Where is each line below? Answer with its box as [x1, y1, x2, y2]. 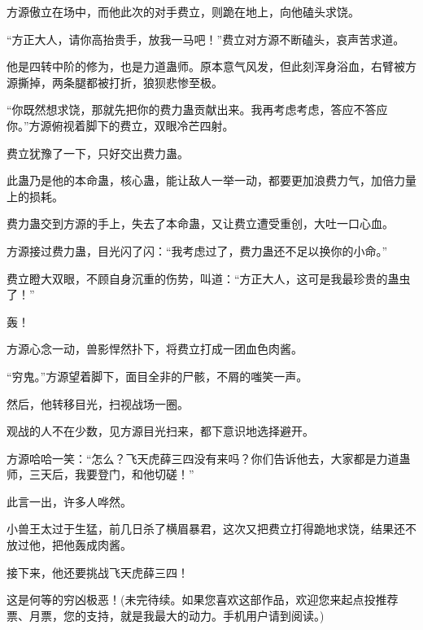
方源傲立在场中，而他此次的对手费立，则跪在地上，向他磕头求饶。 [7, 3, 360, 20]
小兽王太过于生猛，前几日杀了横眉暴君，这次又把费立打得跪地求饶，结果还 [7, 520, 405, 537]
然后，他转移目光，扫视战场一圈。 [7, 395, 189, 412]
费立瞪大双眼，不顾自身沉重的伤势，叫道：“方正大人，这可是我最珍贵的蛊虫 [7, 269, 411, 287]
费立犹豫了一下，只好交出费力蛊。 [7, 144, 189, 161]
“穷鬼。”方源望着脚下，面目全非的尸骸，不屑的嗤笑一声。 [7, 367, 308, 384]
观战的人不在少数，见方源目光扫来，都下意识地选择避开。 [7, 422, 314, 440]
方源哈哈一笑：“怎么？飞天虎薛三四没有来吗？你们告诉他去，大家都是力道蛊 [7, 449, 411, 466]
